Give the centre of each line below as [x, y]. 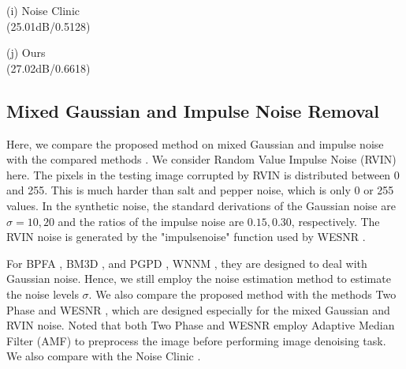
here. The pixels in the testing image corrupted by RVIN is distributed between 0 [203, 174]
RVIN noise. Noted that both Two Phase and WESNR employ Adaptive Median [201, 325]
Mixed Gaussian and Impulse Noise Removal [193, 110]
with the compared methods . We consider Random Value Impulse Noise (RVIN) [201, 159]
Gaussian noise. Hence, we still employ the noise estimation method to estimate [199, 279]
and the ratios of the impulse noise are [151, 221]
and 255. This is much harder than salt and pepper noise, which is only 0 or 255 [200, 190]
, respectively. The [335, 221]
